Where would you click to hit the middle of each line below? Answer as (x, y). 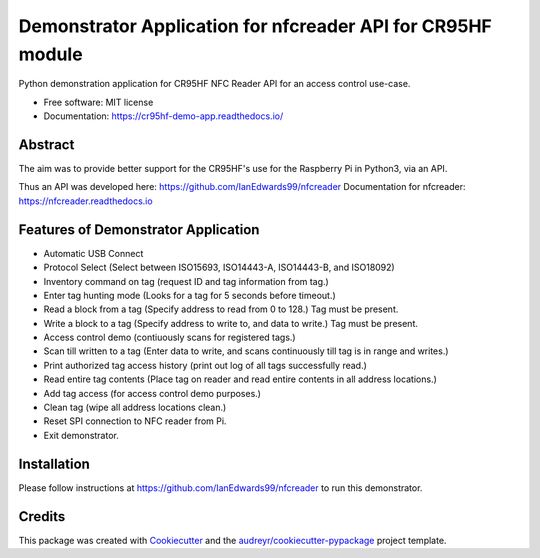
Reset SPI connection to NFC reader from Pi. (135, 421)
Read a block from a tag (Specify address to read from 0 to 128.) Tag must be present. (221, 309)
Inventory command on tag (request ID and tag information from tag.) (186, 281)
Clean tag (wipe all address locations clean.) (135, 407)
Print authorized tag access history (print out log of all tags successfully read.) (205, 365)
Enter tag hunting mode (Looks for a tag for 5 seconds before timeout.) (190, 295)
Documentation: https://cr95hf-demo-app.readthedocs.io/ (163, 116)
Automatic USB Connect (93, 253)
